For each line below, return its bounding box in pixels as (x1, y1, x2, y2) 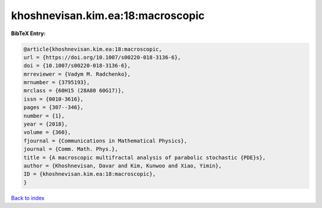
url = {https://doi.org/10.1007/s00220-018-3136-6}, (23, 54, 181, 61)
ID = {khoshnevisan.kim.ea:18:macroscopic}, (23, 170, 156, 178)
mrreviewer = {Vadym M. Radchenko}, (23, 70, 131, 77)
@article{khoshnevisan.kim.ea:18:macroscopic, (23, 45, 162, 52)
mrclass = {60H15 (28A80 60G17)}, (23, 87, 125, 94)
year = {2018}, (23, 121, 68, 128)
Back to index (11, 194, 45, 201)
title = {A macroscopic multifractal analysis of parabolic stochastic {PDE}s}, (23, 154, 266, 161)
